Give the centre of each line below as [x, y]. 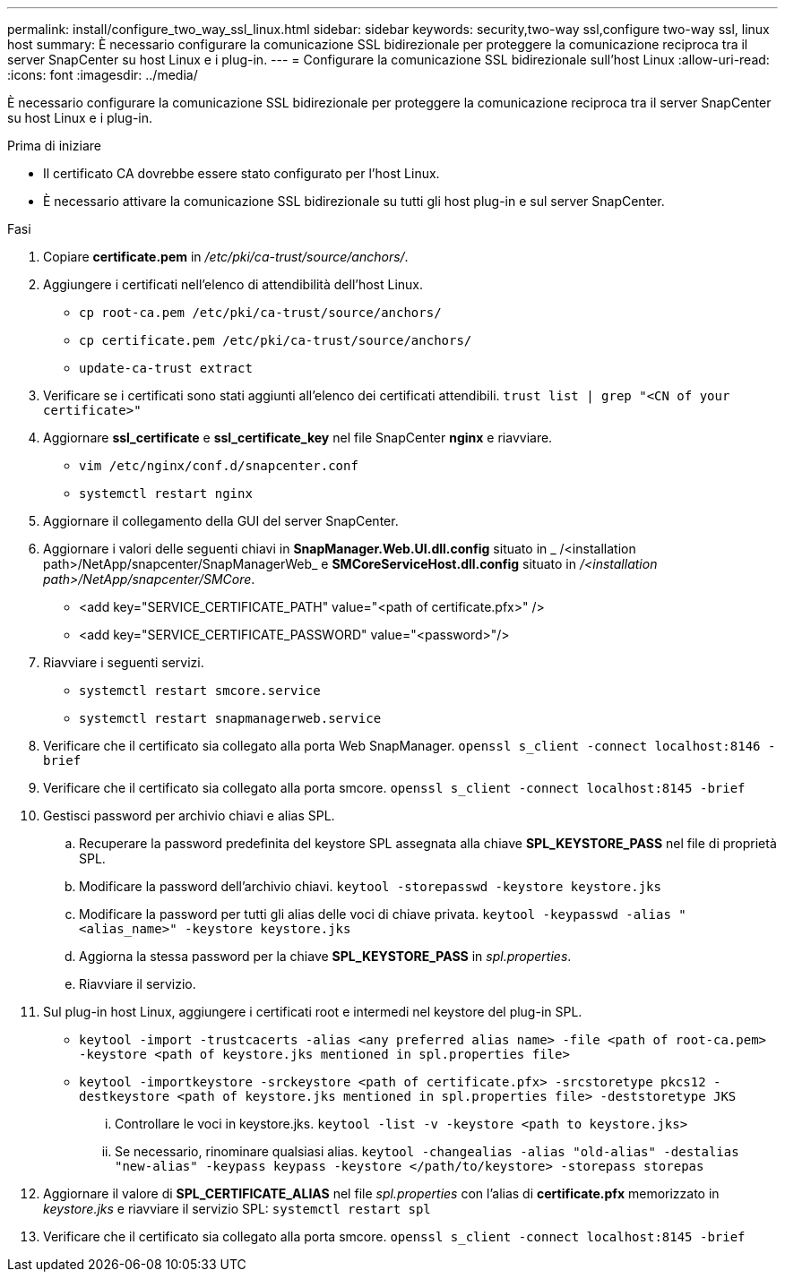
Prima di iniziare [54, 146]
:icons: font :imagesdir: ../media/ [103, 75]
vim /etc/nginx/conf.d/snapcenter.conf [219, 466]
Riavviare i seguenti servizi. [124, 662]
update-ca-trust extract [166, 368]
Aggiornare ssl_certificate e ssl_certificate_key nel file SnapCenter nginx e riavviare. [298, 438]
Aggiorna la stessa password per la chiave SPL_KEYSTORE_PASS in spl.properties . [325, 956]
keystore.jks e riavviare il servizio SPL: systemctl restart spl [237, 1209]
